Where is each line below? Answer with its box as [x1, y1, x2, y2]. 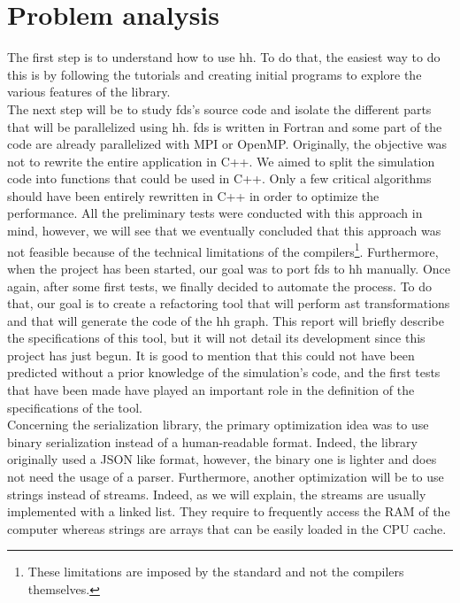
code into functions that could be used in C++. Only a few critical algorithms [7, 169, 432, 188]
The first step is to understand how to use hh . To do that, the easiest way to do [7, 48, 441, 66]
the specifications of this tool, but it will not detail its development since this [7, 329, 425, 347]
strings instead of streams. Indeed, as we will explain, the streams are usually [7, 484, 426, 503]
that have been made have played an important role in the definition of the [7, 381, 415, 399]
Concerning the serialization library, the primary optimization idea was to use [7, 415, 429, 434]
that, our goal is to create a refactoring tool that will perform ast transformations [7, 294, 450, 313]
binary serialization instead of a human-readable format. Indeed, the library [7, 432, 418, 451]
